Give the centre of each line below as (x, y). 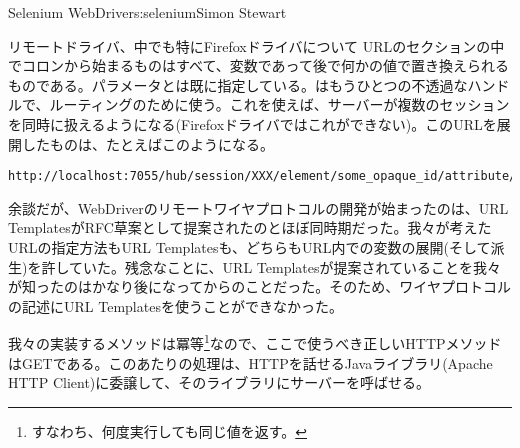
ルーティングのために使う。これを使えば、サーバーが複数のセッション (279, 104)
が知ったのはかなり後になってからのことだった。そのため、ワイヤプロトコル (259, 286)
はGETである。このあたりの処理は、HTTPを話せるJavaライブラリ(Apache (250, 362)
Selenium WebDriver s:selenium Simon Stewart (147, 12)
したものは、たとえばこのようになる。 (147, 143)
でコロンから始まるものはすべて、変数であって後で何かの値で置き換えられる (258, 65)
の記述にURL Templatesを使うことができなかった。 (175, 305)
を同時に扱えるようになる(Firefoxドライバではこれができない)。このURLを (252, 123)
